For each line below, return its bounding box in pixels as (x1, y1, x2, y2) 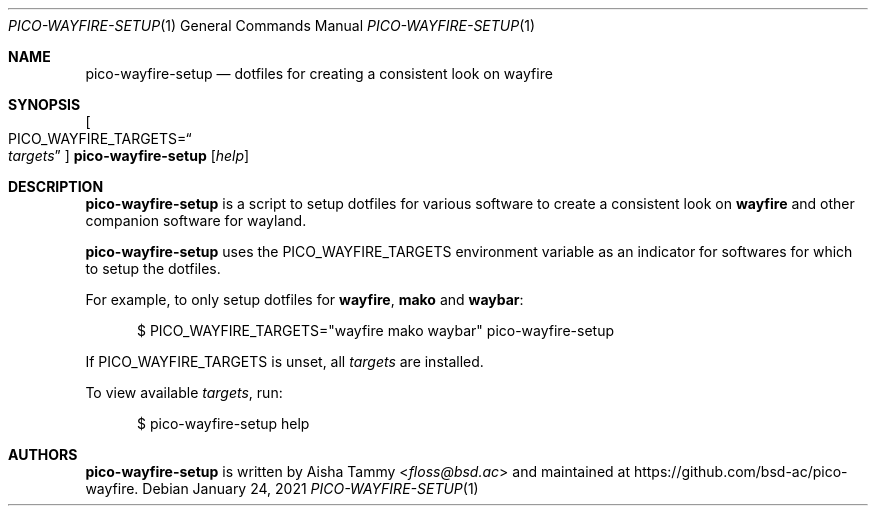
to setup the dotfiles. (85, 260, 221, 277)
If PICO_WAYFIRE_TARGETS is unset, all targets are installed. (85, 353, 484, 370)
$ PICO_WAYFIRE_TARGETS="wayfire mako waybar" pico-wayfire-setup (137, 322, 614, 339)
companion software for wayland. (85, 212, 307, 229)
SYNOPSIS (8, 96, 81, 113)
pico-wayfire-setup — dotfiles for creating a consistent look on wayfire (85, 65, 553, 82)
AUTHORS (8, 446, 78, 463)
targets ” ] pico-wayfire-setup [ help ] (8, 147, 250, 164)
